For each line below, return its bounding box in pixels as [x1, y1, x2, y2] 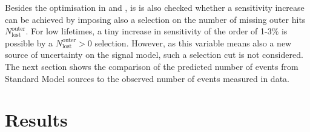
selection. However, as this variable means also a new [94, 36, 292, 49]
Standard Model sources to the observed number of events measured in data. [5, 72, 289, 84]
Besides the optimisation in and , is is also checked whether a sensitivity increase [5, 1, 305, 13]
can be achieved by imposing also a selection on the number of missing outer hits [5, 13, 306, 25]
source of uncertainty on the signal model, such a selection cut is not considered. [5, 48, 303, 61]
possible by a [5, 36, 53, 49]
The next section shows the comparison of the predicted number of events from [5, 60, 298, 72]
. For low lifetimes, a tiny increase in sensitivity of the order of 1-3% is [25, 25, 288, 37]
